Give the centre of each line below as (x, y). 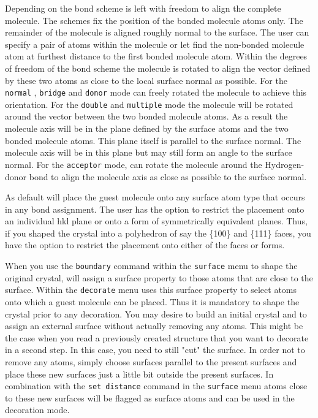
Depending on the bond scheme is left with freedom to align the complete (143, 8)
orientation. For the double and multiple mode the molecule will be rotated (149, 104)
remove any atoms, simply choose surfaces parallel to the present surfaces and (151, 361)
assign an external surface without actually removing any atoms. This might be (154, 326)
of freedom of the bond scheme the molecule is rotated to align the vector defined (158, 68)
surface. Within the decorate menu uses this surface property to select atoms (151, 290)
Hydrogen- (285, 164)
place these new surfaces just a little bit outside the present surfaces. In (139, 374)
